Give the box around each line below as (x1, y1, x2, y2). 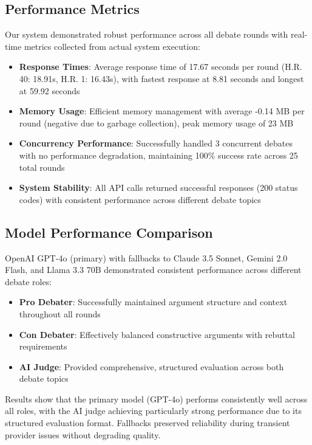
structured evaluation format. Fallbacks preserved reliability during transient (5, 416, 290, 429)
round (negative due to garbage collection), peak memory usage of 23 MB (19, 116, 294, 129)
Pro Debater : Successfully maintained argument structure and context (19, 295, 288, 308)
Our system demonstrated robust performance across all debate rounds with (5, 28, 288, 41)
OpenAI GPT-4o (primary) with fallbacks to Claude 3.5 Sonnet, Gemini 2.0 (5, 251, 288, 264)
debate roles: (5, 275, 52, 288)
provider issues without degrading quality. (5, 428, 161, 441)
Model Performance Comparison (5, 222, 213, 241)
